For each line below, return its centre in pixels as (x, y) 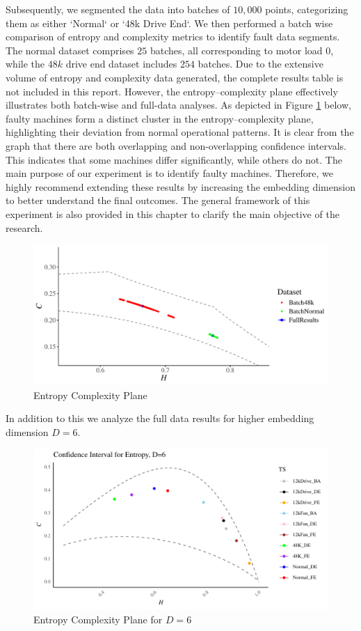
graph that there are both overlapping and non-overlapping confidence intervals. (176, 145)
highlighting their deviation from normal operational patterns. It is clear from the (180, 132)
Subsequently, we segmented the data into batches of (118, 9)
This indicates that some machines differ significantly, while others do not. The (174, 159)
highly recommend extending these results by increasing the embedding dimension (180, 186)
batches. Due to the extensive (260, 64)
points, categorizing (307, 9)
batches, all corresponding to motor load (236, 50)
